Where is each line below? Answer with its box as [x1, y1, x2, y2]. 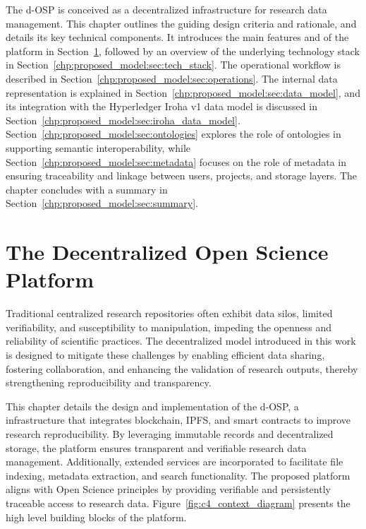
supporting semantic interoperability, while [6, 140, 191, 155]
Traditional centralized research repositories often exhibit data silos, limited [6, 306, 333, 321]
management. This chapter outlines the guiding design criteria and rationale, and [6, 16, 357, 30]
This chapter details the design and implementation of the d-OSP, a [6, 398, 299, 413]
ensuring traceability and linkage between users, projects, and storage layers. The [6, 168, 358, 183]
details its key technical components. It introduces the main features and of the [6, 30, 349, 44]
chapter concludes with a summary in [6, 182, 168, 196]
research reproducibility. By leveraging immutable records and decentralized [6, 426, 334, 441]
